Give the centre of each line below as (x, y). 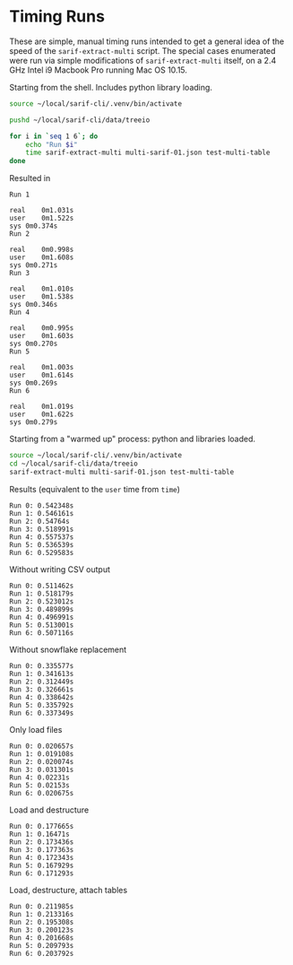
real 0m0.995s (42, 328)
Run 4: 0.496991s (42, 617)
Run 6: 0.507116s (42, 633)
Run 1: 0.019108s (42, 754)
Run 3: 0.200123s (42, 930)
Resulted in (30, 178)
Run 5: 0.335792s (42, 705)
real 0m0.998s (42, 250)
